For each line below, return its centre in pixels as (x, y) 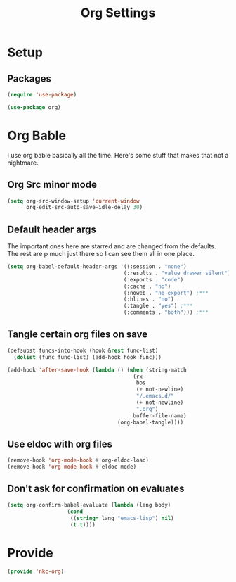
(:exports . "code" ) (153, 279)
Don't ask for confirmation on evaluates (96, 489)
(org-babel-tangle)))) (150, 422)
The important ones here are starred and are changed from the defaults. (112, 246)
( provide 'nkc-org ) (36, 571)
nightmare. (23, 163)
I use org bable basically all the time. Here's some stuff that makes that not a (118, 155)
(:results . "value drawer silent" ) (177, 273)
